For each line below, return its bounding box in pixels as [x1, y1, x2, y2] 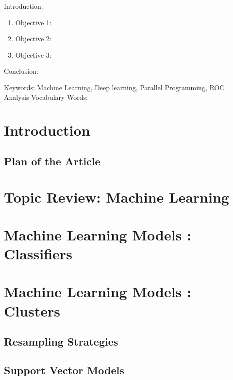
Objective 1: [15, 17, 51, 27]
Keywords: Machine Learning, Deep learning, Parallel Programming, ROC [4, 82, 225, 92]
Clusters [4, 301, 61, 320]
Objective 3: [15, 49, 51, 60]
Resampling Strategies [4, 334, 118, 349]
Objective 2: [15, 33, 51, 44]
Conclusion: [4, 66, 38, 76]
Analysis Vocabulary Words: [4, 92, 88, 102]
